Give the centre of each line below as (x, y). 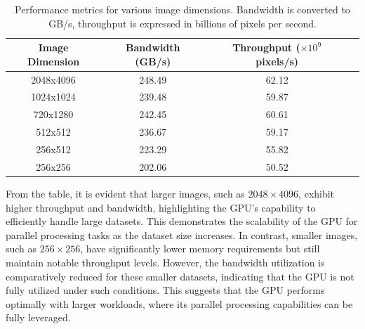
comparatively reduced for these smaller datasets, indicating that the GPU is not (180, 276)
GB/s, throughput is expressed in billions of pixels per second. (182, 23)
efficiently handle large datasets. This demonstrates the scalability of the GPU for (182, 221)
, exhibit (317, 193)
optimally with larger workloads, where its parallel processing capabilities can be (179, 303)
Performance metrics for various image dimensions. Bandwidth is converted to (182, 9)
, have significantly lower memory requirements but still (200, 249)
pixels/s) (277, 61)
